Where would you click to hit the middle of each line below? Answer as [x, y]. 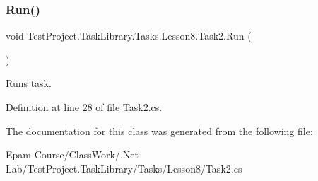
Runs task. [29, 83]
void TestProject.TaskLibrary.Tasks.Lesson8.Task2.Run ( [129, 36]
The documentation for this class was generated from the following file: [159, 130]
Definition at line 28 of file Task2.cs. [84, 107]
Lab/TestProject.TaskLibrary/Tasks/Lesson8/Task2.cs [124, 168]
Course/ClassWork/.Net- [88, 154]
